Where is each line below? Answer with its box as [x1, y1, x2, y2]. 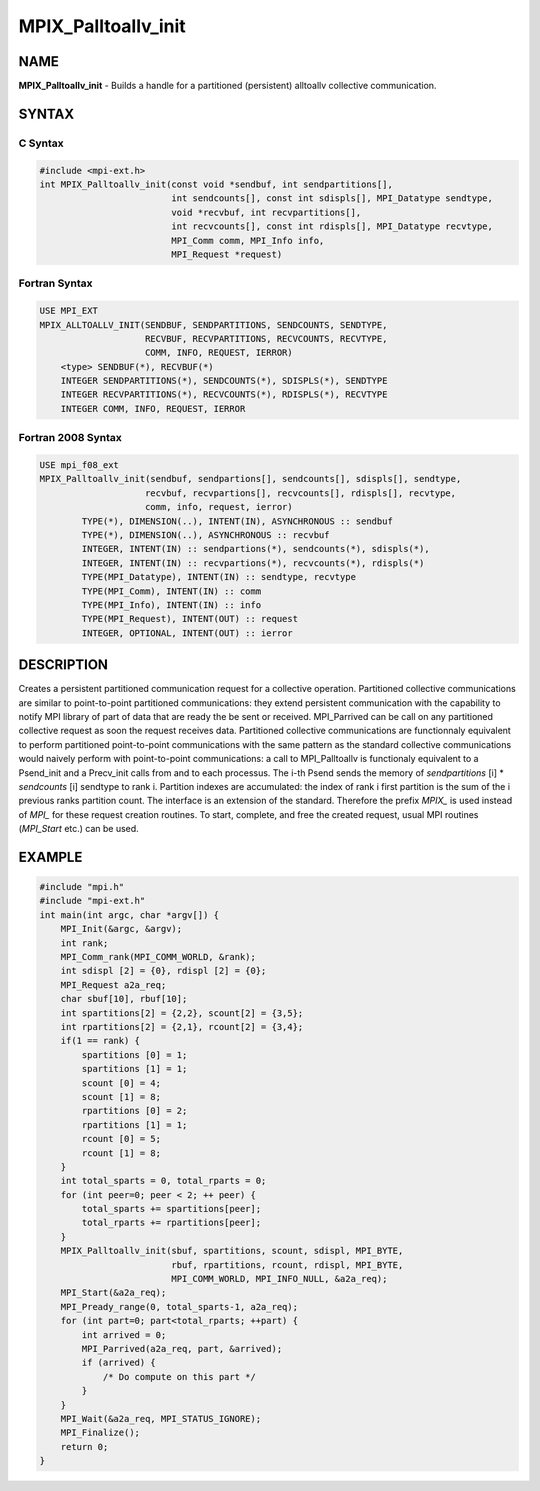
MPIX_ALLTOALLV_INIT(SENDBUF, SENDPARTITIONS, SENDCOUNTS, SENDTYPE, [39, 319, 388, 330]
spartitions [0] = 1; [81, 1049, 188, 1060]
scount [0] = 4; [81, 1077, 162, 1089]
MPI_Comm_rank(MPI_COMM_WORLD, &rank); [60, 951, 257, 963]
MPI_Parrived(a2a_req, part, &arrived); [81, 1343, 283, 1354]
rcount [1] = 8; [81, 1147, 162, 1159]
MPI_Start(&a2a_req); [60, 1287, 167, 1299]
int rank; [60, 937, 109, 949]
